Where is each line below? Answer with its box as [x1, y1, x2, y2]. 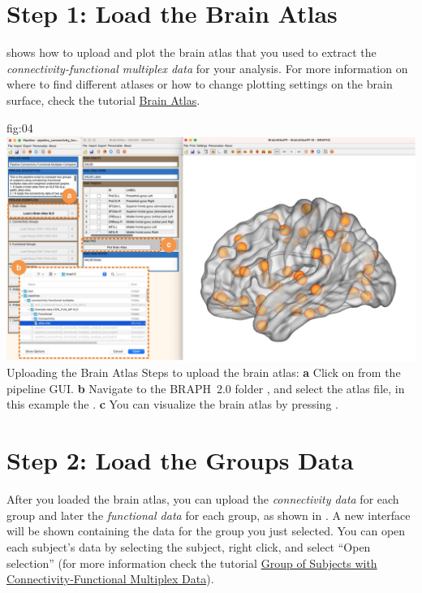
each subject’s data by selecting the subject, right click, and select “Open [6, 538, 371, 555]
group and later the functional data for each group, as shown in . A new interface [6, 506, 411, 523]
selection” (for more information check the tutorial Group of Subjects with [6, 554, 377, 571]
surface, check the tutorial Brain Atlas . [6, 91, 200, 108]
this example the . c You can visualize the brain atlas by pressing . [6, 396, 338, 413]
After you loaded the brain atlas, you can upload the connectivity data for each [6, 491, 399, 508]
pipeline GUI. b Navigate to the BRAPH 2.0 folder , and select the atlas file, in [6, 379, 405, 396]
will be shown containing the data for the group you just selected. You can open [6, 522, 406, 539]
